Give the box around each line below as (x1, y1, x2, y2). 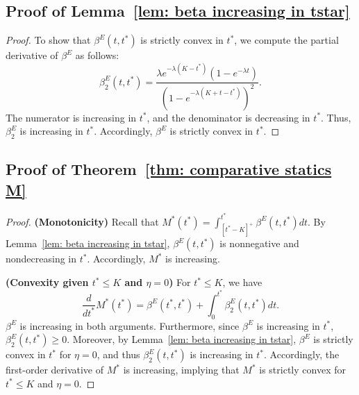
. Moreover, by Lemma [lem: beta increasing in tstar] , (67, 332, 297, 346)
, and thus (97, 347, 140, 362)
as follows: (75, 48, 119, 62)
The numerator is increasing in (6, 110, 137, 124)
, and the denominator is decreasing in (147, 110, 310, 124)
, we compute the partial (234, 33, 339, 47)
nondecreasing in (6, 251, 77, 266)
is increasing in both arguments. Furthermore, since (19, 318, 240, 333)
